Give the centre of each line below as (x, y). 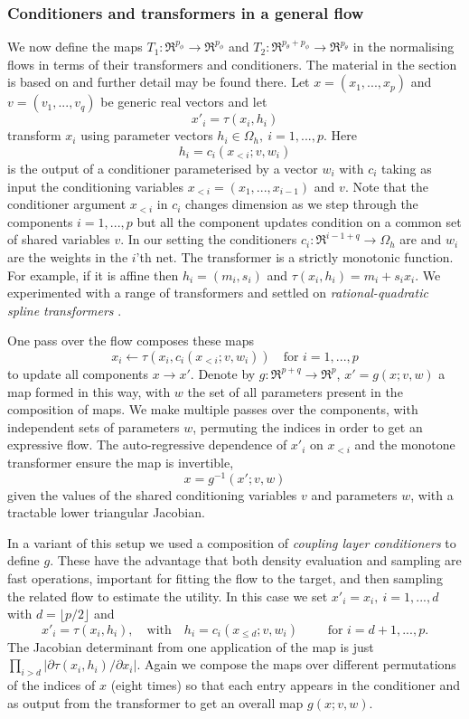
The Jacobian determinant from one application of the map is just (191, 646)
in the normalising (403, 47)
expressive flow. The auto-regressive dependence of (147, 445)
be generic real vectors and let (184, 102)
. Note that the (387, 186)
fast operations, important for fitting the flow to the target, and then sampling (225, 577)
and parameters (354, 494)
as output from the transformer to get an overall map (155, 702)
